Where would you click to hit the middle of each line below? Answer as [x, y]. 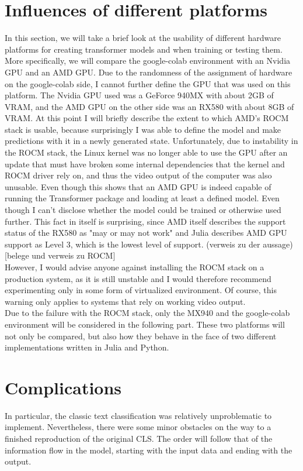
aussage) [278, 244]
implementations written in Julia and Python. [87, 347]
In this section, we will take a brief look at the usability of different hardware [143, 38]
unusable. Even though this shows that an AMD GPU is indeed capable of [138, 186]
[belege [17, 255]
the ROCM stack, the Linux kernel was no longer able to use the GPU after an [146, 152]
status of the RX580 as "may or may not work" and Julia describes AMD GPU [146, 233]
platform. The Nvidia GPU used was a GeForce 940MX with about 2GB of [139, 95]
